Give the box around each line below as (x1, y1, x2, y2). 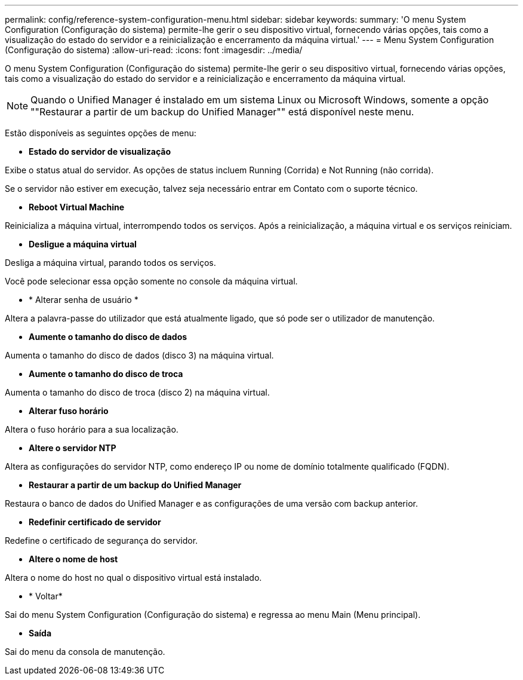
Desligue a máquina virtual (29, 239, 137, 249)
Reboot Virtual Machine (29, 202, 125, 212)
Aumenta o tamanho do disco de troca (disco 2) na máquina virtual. (5, 387, 270, 397)
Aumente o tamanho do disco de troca (29, 369, 183, 379)
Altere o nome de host (29, 554, 118, 564)
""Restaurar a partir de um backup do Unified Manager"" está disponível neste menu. (30, 106, 414, 118)
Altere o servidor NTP (29, 443, 116, 453)
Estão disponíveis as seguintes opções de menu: (5, 128, 196, 138)
